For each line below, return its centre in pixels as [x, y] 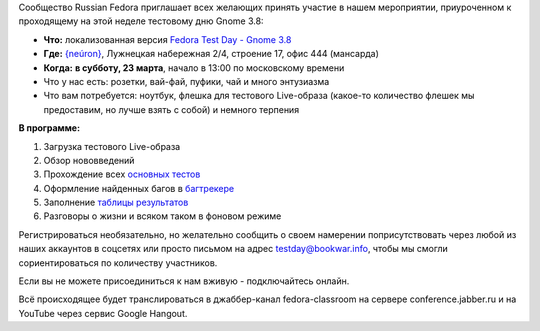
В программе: [49, 128]
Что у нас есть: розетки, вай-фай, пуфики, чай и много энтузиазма [186, 81]
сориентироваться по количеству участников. [118, 262]
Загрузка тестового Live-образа [112, 146]
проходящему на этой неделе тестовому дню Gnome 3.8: [141, 21]
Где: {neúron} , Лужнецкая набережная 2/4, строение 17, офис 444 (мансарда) [211, 54]
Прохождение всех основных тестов [122, 174]
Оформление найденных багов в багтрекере [139, 188]
